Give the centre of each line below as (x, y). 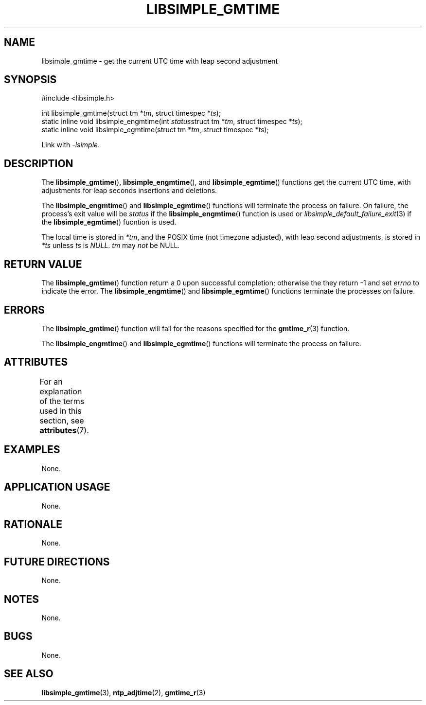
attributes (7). (64, 430)
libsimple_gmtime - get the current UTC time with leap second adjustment (160, 61)
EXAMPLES (32, 450)
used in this (61, 411)
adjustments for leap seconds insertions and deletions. (129, 191)
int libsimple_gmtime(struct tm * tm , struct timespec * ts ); (131, 113)
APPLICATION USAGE (57, 487)
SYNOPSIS (30, 80)
